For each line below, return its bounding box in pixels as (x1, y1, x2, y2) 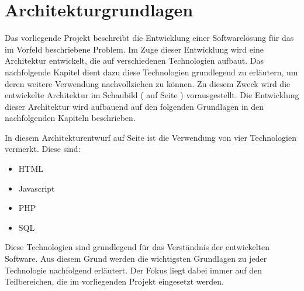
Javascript (18, 182, 55, 194)
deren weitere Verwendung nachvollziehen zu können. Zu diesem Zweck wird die (5, 77, 291, 89)
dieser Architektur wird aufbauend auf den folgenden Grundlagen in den (5, 100, 264, 112)
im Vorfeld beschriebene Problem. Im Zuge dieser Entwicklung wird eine (5, 43, 264, 55)
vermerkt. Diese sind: (5, 143, 81, 155)
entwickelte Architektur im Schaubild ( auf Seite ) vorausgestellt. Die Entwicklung (5, 89, 299, 101)
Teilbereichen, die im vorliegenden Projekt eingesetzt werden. (5, 275, 224, 287)
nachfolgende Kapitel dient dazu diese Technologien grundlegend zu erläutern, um (5, 65, 298, 78)
